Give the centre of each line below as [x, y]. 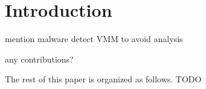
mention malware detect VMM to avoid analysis [94, 39]
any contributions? [39, 59]
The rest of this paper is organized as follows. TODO [103, 79]
